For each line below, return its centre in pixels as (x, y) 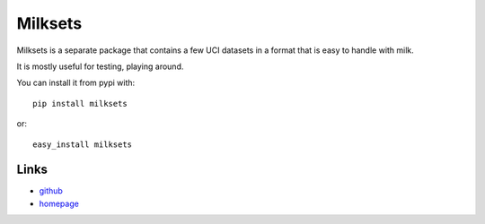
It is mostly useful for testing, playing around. (100, 66)
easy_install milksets (83, 144)
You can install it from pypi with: (76, 83)
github (51, 191)
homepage (59, 203)
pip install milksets (80, 103)
